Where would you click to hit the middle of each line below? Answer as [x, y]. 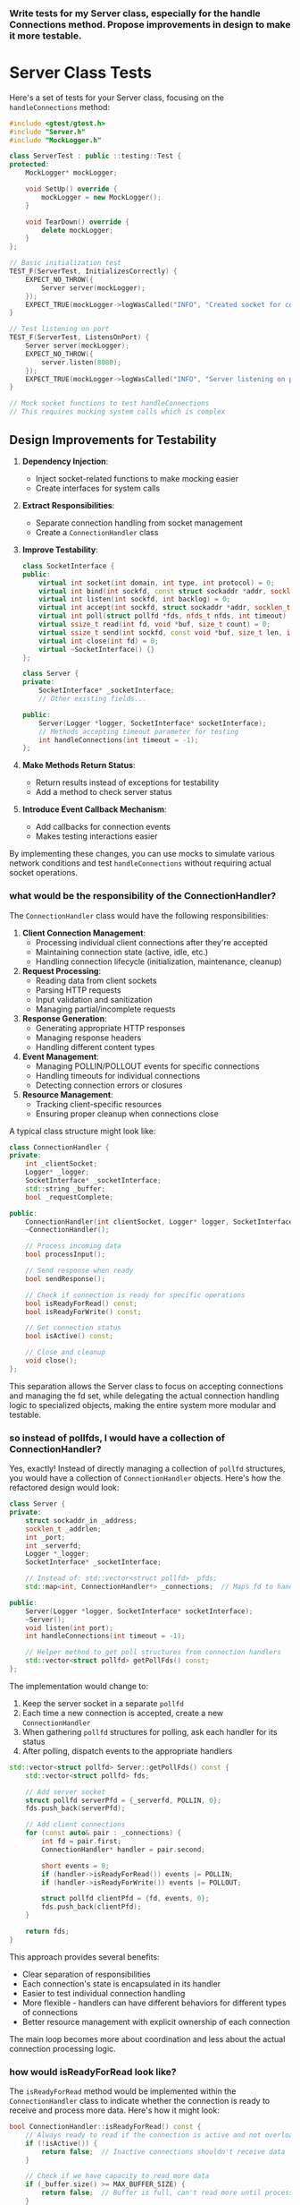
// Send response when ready [79, 1271]
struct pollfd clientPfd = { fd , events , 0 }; [125, 1899]
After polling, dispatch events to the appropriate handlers [127, 1751]
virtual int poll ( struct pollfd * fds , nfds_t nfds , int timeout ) [163, 616]
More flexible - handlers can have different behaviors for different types [154, 2003]
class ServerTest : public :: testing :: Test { [95, 156]
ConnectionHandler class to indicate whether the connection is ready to [140, 2101]
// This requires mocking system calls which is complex [117, 412]
